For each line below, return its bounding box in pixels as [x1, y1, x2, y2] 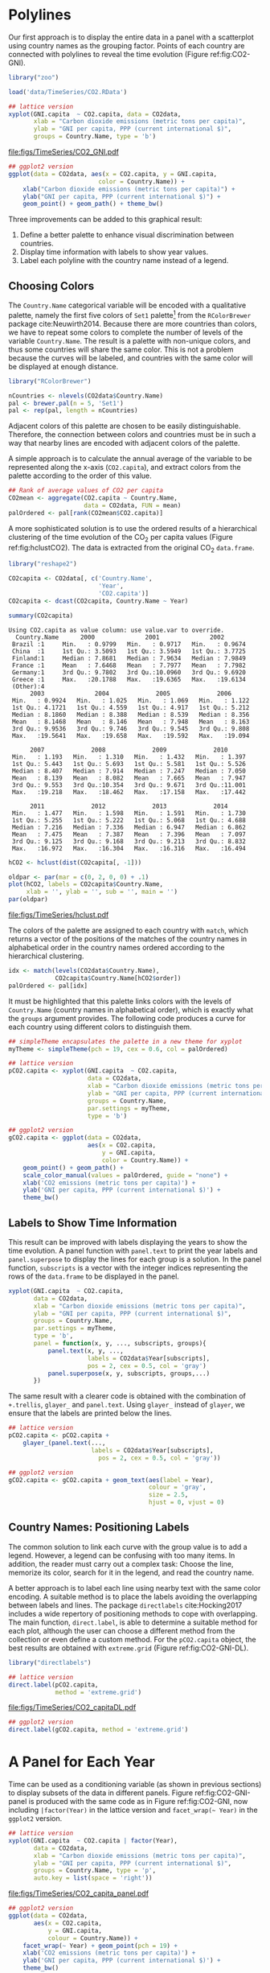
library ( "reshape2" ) [8, 560, 78, 568]
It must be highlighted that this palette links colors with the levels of [8, 996, 231, 1006]
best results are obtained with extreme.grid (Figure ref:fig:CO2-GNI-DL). [8, 1643, 249, 1653]
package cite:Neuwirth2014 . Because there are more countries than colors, [8, 319, 257, 328]
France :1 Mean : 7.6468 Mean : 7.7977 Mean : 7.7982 [11, 661, 247, 669]
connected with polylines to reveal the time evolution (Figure [8, 49, 209, 59]
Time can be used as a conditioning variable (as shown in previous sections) [8, 1780, 262, 1790]
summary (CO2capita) [8, 612, 74, 620]
